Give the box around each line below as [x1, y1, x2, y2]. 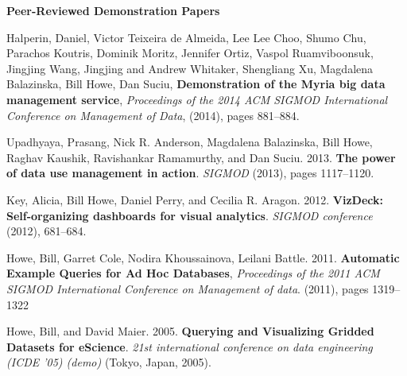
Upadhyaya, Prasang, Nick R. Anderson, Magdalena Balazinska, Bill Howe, [6, 134, 373, 150]
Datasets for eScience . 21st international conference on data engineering [6, 338, 373, 355]
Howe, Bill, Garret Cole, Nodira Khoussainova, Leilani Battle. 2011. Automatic [6, 249, 400, 266]
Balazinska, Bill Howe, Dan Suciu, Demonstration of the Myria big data [6, 76, 386, 92]
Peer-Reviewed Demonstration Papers [6, 2, 220, 18]
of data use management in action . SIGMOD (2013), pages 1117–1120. [6, 165, 374, 181]
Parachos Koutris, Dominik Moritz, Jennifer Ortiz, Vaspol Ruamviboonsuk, [6, 45, 374, 61]
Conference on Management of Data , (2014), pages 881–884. [6, 107, 300, 123]
